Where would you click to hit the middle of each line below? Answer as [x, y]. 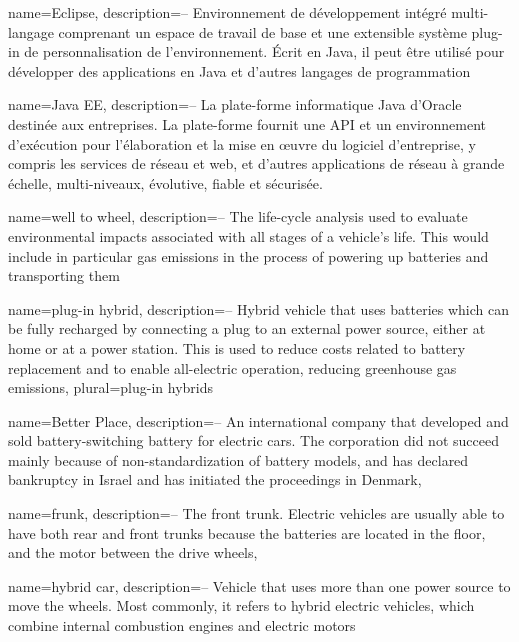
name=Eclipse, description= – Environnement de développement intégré [227, 12]
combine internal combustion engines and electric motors [182, 625]
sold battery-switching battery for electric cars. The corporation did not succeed [253, 440]
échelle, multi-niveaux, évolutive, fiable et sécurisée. [165, 182]
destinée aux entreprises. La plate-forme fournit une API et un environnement [247, 123]
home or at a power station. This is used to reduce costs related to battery [237, 347]
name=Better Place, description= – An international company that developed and [258, 420]
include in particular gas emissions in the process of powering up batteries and [248, 255]
